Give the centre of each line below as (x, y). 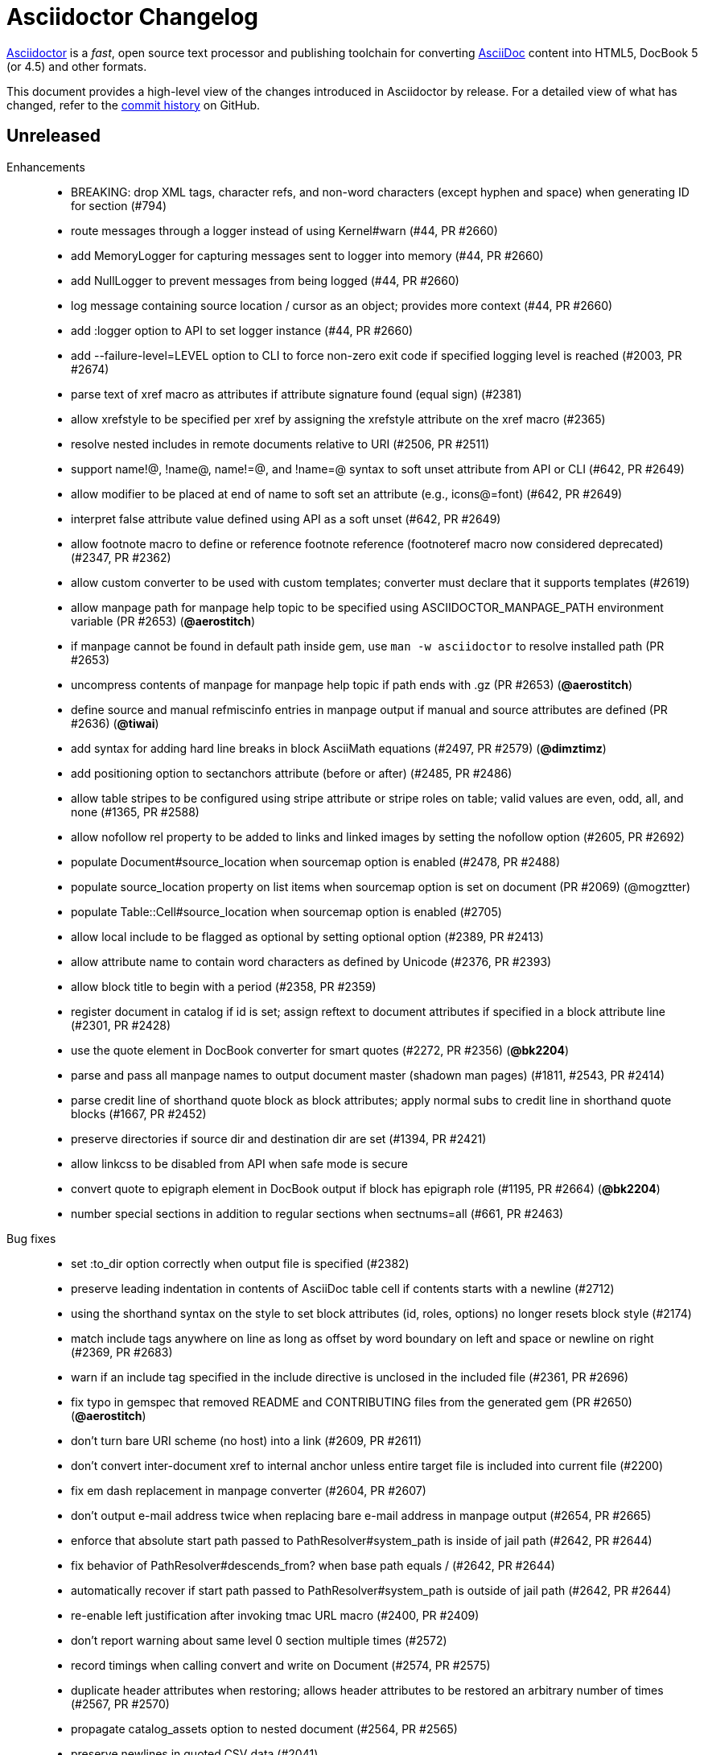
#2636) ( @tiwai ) (115, 723)
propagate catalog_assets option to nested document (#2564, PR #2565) (264, 1728)
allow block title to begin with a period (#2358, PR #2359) (224, 986)
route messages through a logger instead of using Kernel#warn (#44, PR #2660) (284, 230)
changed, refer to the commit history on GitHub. (134, 105)
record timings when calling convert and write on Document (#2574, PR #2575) (281, 1665)
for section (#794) (119, 205)
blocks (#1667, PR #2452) (139, 1113)
